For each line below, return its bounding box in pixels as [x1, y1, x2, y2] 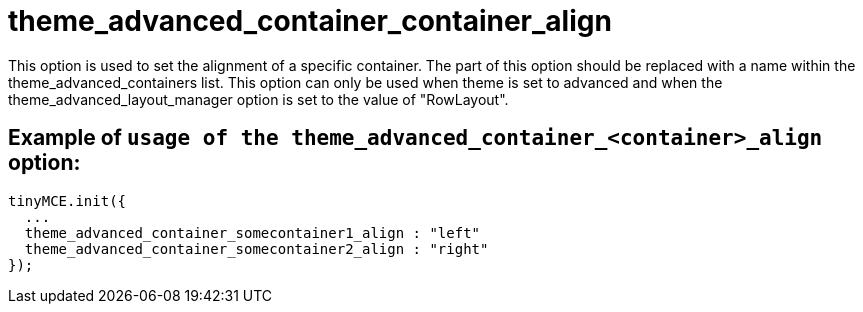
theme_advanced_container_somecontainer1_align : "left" [24, 224, 481, 241]
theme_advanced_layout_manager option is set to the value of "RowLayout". [8, 90, 509, 108]
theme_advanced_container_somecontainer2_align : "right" [24, 240, 489, 257]
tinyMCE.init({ [8, 192, 127, 209]
